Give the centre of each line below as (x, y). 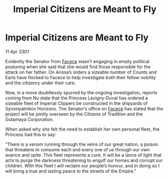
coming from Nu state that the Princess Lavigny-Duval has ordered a (76, 98)
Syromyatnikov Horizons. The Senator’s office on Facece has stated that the (84, 108)
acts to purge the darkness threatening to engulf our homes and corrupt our (84, 160)
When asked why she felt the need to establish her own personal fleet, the (82, 129)
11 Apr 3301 (17, 51)
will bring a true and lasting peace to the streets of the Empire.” (71, 171)
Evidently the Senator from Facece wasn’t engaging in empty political (77, 61)
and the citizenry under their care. (41, 83)
